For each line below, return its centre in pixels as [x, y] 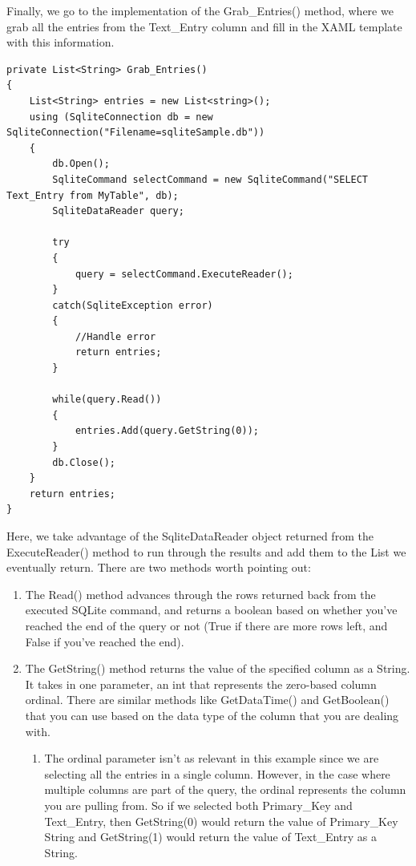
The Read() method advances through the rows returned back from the [200, 594]
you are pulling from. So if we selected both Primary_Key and [198, 805]
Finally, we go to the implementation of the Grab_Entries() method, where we [200, 10]
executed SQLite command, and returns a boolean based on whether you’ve [211, 610]
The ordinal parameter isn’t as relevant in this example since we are [212, 758]
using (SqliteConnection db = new [121, 117]
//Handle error [115, 336]
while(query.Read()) [107, 400]
